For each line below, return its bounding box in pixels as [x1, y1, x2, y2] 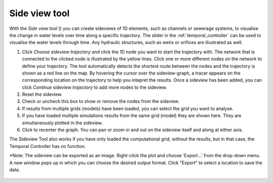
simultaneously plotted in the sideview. [22, 120, 103, 126]
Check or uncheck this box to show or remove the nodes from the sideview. [22, 98, 179, 104]
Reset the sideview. [22, 91, 63, 97]
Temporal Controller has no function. [9, 143, 86, 149]
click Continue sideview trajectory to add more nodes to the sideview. [22, 84, 167, 90]
